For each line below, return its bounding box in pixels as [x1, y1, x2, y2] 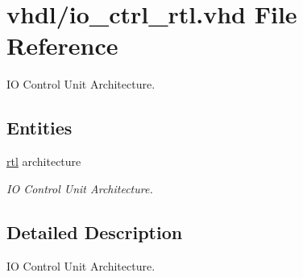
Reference [6, 29, 118, 62]
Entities [6, 115, 73, 140]
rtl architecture [6, 153, 81, 170]
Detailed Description [6, 219, 183, 244]
